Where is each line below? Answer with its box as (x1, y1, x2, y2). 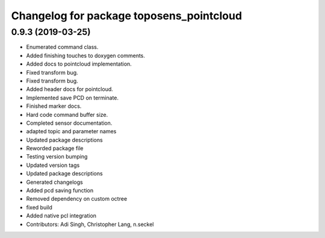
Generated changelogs (26, 178, 84, 186)
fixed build (26, 204, 52, 211)
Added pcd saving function (26, 187, 94, 194)
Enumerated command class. (26, 43, 99, 51)
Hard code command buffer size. (26, 111, 108, 118)
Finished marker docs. (26, 102, 82, 110)
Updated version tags (26, 161, 80, 169)
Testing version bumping (26, 153, 88, 160)
